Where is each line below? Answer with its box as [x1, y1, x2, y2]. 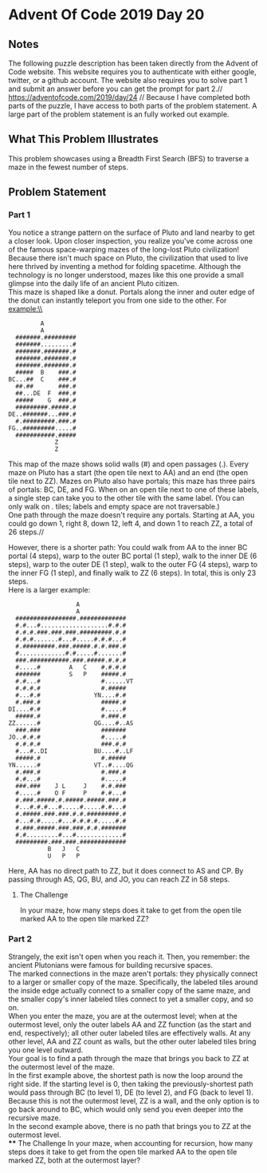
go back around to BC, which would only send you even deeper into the [8, 1104, 244, 1114]
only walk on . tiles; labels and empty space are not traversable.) [8, 501, 221, 511]
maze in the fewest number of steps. [8, 162, 129, 172]
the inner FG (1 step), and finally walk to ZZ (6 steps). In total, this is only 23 [8, 568, 257, 577]
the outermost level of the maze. [8, 1062, 115, 1072]
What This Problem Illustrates [8, 133, 159, 146]
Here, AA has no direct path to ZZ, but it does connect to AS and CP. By [8, 866, 244, 875]
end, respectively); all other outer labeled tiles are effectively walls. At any [8, 1028, 251, 1037]
